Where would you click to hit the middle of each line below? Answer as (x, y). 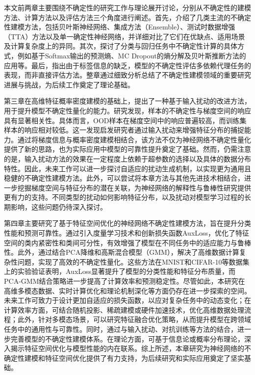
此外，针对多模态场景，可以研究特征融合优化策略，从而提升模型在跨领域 (134, 319)
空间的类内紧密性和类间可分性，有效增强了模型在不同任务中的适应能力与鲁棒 (127, 242)
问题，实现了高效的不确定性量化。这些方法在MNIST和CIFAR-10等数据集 (133, 261)
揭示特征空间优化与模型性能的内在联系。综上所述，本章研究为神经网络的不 (131, 348)
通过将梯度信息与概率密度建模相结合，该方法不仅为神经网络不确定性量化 (134, 139)
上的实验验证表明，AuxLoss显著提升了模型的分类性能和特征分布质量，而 (120, 271)
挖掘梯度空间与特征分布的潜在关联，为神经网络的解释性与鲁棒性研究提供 (134, 187)
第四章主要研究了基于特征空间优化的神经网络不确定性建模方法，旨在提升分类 (127, 223)
